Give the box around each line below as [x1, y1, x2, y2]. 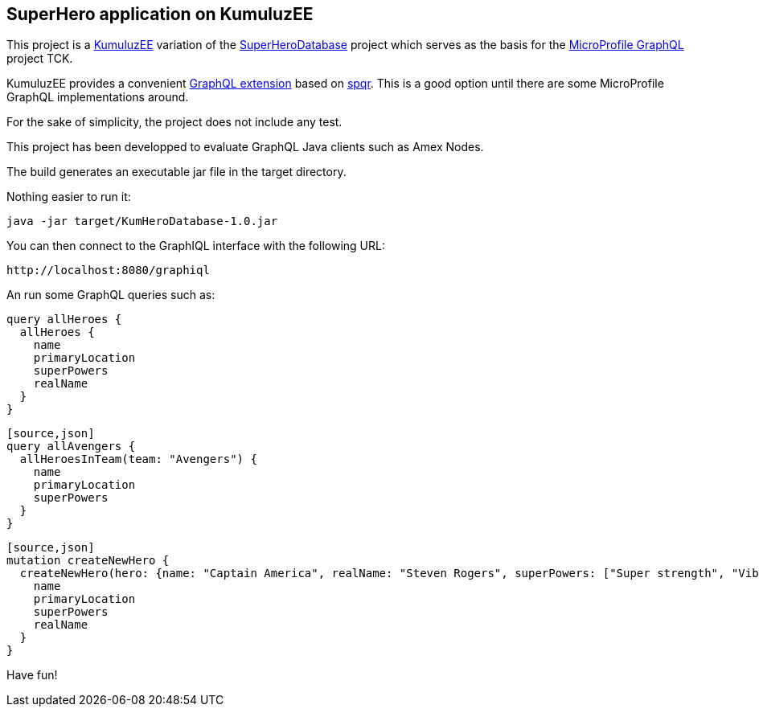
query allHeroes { [6, 313, 122, 326]
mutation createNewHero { [6, 554, 170, 568]
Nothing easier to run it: [6, 190, 131, 204]
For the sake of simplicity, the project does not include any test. [6, 115, 343, 129]
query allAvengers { [6, 440, 136, 453]
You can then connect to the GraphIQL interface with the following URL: [6, 239, 385, 253]
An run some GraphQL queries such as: [6, 288, 215, 302]
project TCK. [6, 51, 73, 66]
